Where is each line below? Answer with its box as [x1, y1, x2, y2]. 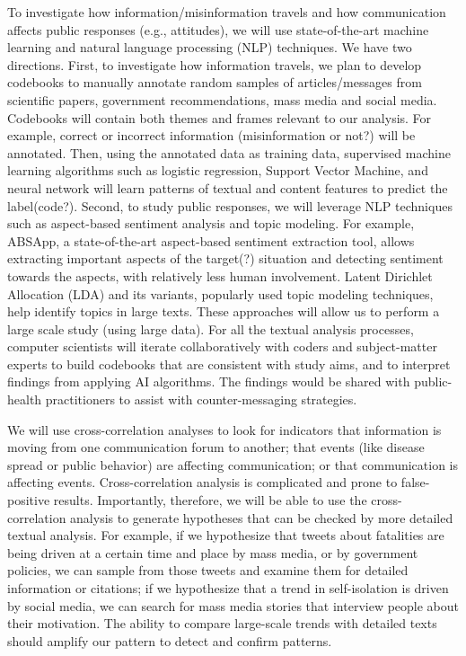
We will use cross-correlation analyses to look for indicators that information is [7, 420, 442, 439]
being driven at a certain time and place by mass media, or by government [7, 543, 418, 562]
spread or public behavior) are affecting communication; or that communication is [7, 455, 459, 474]
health [7, 390, 42, 409]
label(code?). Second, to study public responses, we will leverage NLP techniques [7, 196, 453, 215]
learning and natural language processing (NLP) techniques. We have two [7, 38, 412, 57]
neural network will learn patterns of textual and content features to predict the [7, 178, 448, 197]
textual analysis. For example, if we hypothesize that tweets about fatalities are [7, 526, 444, 545]
